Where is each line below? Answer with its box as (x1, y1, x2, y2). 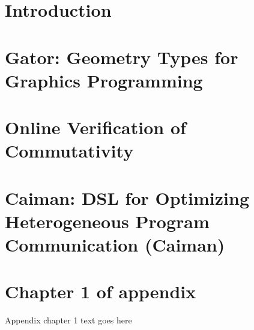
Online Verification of (5, 115, 186, 140)
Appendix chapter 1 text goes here (5, 314, 132, 326)
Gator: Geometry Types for (5, 44, 238, 69)
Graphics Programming (5, 68, 203, 92)
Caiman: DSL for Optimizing (5, 185, 250, 210)
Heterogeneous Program (5, 208, 210, 233)
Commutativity (5, 138, 134, 163)
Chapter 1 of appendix (5, 279, 196, 304)
